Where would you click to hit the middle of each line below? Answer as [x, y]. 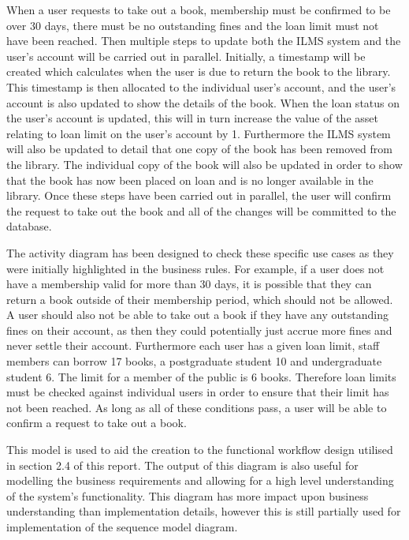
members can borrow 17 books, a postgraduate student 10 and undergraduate [194, 361]
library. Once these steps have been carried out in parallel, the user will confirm [199, 195]
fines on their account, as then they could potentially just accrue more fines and [199, 330]
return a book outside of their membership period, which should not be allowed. [200, 299]
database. [29, 226]
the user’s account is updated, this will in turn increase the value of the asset [192, 118]
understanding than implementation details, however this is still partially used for [204, 511]
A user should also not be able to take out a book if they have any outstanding [197, 315]
